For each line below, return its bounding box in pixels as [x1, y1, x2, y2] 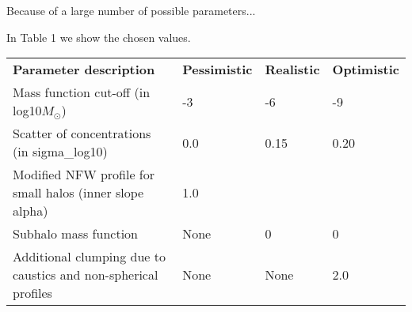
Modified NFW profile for [13, 165, 155, 184]
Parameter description [13, 60, 155, 79]
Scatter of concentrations [13, 124, 151, 143]
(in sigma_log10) [13, 142, 108, 161]
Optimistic [332, 60, 399, 79]
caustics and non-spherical [13, 265, 158, 284]
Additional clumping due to [13, 247, 166, 266]
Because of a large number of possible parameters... [6, 2, 256, 18]
